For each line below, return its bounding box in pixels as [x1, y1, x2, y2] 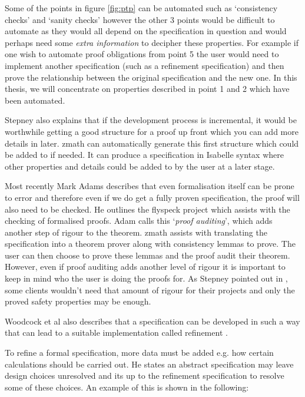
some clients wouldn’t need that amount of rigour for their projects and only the [5, 283, 295, 296]
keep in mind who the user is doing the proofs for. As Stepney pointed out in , [5, 272, 288, 284]
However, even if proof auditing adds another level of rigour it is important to [5, 260, 286, 273]
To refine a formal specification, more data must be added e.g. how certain [5, 346, 274, 359]
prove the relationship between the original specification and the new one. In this [5, 71, 297, 83]
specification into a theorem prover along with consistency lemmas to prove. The [5, 237, 296, 250]
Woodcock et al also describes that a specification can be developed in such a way [5, 315, 300, 327]
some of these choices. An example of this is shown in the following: [5, 381, 249, 393]
